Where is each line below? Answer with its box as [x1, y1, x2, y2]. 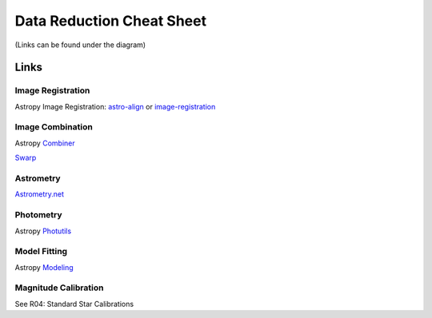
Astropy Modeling [14, 262, 74, 272]
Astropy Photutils [14, 226, 72, 236]
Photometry [14, 209, 63, 221]
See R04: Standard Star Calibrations [14, 299, 134, 308]
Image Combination [14, 121, 94, 133]
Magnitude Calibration [14, 282, 104, 293]
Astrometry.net [14, 189, 64, 199]
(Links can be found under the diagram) [14, 40, 146, 50]
